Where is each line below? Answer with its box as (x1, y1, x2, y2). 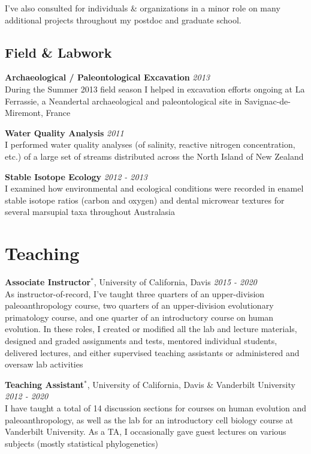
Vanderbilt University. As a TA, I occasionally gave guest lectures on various (5, 425, 286, 438)
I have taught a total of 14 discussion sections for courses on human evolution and (5, 401, 307, 414)
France (46, 106, 71, 119)
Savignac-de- (244, 94, 291, 107)
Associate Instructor (5, 276, 91, 288)
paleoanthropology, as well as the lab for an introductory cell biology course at (5, 413, 294, 426)
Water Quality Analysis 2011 (5, 126, 124, 139)
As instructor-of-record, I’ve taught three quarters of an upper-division (5, 287, 265, 300)
